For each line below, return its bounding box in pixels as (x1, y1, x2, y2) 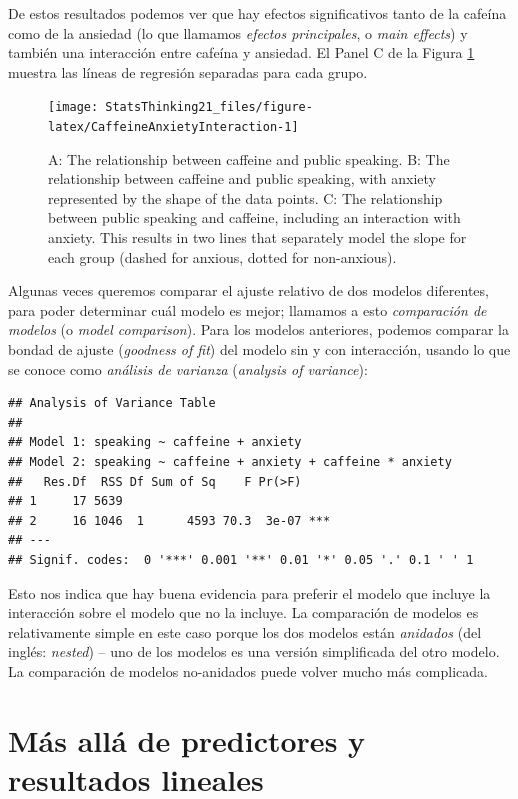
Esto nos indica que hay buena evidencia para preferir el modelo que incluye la (8, 582, 491, 603)
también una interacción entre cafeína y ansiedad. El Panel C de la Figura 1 (8, 42, 475, 63)
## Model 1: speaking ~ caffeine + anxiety (8, 435, 302, 450)
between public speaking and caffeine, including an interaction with (48, 207, 461, 228)
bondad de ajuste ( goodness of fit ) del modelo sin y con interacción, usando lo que (8, 339, 511, 360)
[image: (48, 100, 99, 115)
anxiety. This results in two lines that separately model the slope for (48, 227, 467, 248)
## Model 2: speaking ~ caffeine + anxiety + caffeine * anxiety (8, 455, 452, 469)
